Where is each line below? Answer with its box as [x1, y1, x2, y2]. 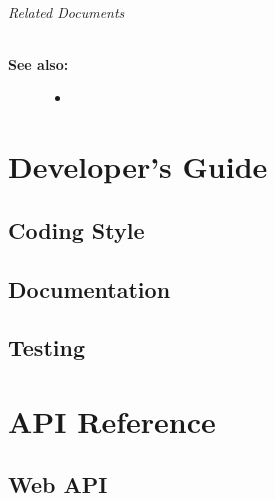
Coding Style [8, 214, 145, 245]
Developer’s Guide [8, 146, 268, 187]
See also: [8, 53, 69, 74]
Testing [8, 332, 85, 363]
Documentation [8, 273, 171, 304]
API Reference [8, 400, 216, 441]
